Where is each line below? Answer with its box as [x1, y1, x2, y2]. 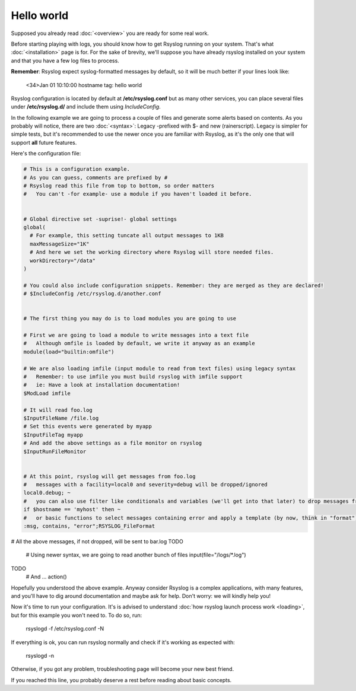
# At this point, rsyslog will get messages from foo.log [23, 473, 196, 480]
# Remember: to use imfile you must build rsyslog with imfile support [23, 373, 243, 380]
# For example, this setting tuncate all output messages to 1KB [30, 232, 224, 239]
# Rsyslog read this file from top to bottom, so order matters [23, 183, 215, 189]
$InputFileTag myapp [23, 431, 83, 438]
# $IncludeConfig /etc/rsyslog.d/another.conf [23, 291, 161, 297]
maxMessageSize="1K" [30, 240, 90, 247]
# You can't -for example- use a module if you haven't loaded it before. [23, 190, 252, 198]
